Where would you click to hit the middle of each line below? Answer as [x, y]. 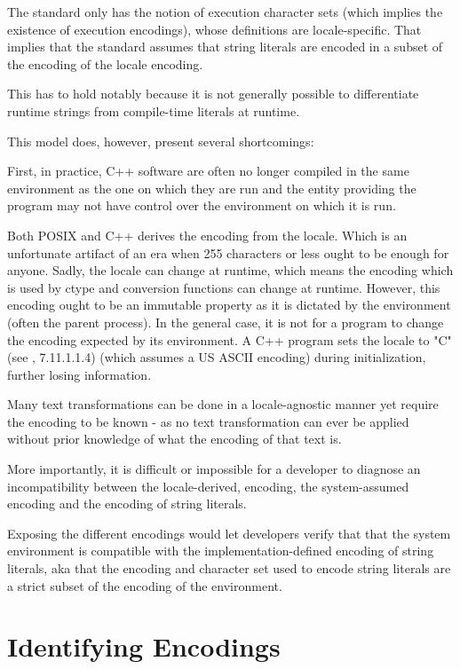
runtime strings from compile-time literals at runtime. [154, 110]
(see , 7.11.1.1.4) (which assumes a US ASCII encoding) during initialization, [217, 357]
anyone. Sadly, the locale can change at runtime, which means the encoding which [230, 270]
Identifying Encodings [144, 646]
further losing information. [79, 374]
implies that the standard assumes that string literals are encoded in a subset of [225, 47]
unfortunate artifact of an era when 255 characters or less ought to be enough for [228, 252]
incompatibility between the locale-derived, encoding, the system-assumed [208, 486]
